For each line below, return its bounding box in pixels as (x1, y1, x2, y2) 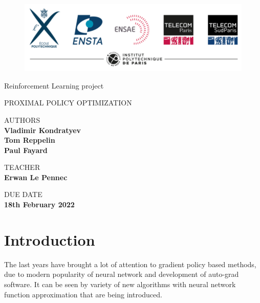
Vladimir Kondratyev (4, 124, 81, 135)
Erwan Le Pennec (4, 171, 68, 182)
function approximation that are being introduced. (4, 289, 162, 299)
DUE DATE (4, 189, 42, 200)
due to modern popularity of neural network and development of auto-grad (4, 269, 239, 279)
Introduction (4, 229, 95, 250)
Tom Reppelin (4, 135, 55, 145)
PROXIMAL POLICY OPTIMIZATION (4, 97, 132, 108)
